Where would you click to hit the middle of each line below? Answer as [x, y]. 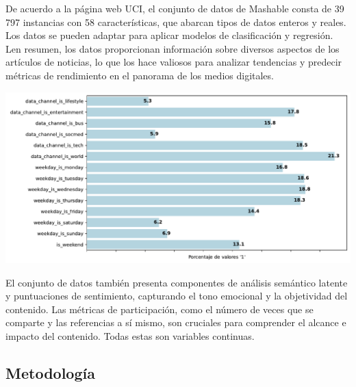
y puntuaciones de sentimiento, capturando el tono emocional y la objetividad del [177, 296]
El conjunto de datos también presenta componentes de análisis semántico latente [177, 282]
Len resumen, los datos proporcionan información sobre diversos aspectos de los [173, 48]
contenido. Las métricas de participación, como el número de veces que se [160, 309]
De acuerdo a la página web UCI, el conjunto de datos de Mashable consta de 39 [175, 8]
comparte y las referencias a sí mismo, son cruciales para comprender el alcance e [176, 322]
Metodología [50, 373]
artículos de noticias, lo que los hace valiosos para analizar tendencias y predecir [174, 62]
